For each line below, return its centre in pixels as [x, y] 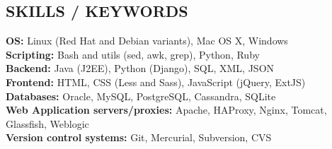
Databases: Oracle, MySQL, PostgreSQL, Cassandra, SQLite [141, 96]
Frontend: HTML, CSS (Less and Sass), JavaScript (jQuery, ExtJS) [156, 82]
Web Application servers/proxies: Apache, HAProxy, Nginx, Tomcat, [166, 110]
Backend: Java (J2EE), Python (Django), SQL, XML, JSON [140, 68]
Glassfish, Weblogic [47, 123]
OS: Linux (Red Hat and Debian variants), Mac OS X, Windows [147, 41]
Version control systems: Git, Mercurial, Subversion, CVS [139, 137]
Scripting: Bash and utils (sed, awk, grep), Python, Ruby [133, 54]
